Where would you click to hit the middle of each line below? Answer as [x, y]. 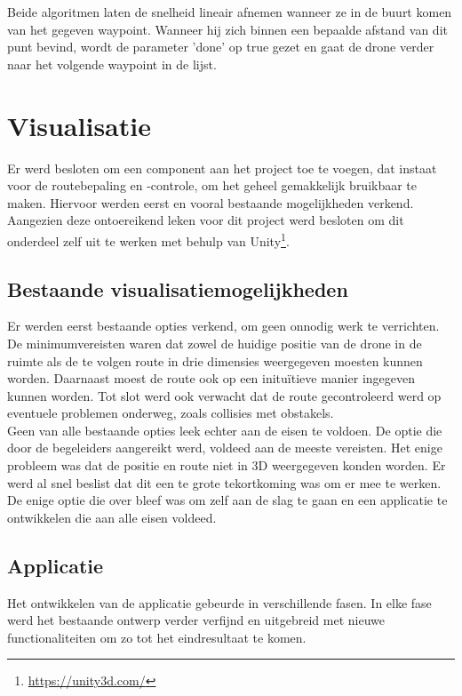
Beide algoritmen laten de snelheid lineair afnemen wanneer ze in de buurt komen [230, 12]
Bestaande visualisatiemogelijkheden [178, 288]
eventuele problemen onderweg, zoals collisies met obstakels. [171, 413]
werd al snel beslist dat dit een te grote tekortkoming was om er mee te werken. [224, 482]
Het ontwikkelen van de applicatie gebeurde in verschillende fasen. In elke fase [219, 602]
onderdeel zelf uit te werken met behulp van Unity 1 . [148, 239]
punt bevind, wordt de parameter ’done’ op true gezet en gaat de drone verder [221, 47]
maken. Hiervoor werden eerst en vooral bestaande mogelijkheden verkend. [211, 202]
